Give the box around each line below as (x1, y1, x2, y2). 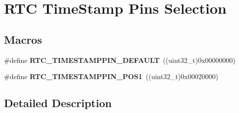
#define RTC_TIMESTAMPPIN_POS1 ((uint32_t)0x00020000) (4, 71, 218, 82)
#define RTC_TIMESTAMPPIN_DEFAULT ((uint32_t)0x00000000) (4, 55, 236, 65)
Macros (4, 31, 42, 47)
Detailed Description (4, 95, 112, 111)
